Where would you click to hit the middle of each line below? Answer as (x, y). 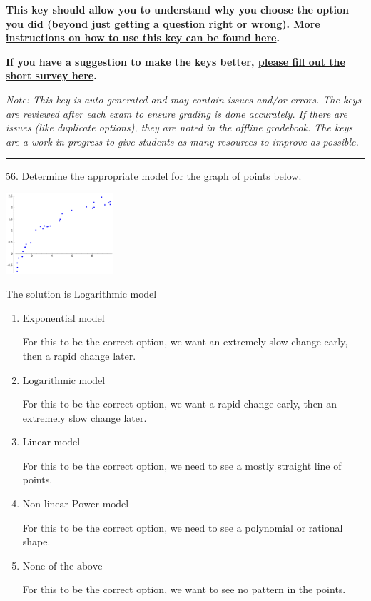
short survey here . (51, 75)
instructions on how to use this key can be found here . (143, 37)
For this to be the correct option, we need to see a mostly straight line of (182, 465)
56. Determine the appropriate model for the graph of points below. (154, 176)
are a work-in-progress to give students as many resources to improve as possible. (182, 141)
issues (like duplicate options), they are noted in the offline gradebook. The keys (179, 127)
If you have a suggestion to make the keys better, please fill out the (176, 61)
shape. (36, 541)
